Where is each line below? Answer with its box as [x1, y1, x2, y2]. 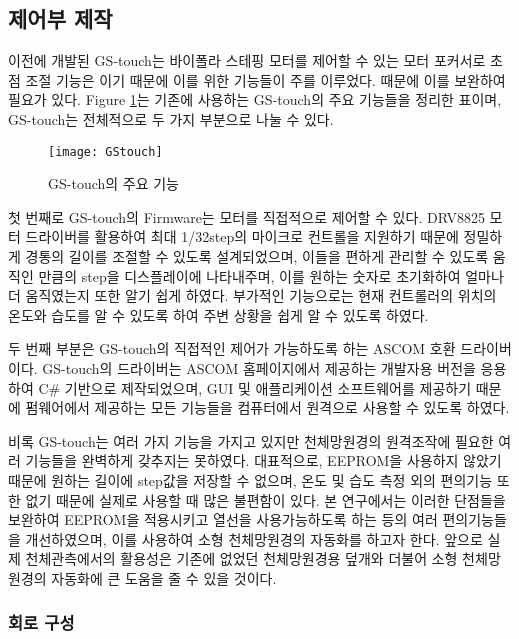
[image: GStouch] [48, 144, 163, 159]
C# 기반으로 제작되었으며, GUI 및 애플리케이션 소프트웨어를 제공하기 [38, 377, 472, 398]
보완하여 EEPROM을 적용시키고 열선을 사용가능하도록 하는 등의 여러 [8, 509, 438, 530]
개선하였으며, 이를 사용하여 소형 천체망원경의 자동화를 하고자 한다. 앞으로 [25, 528, 483, 549]
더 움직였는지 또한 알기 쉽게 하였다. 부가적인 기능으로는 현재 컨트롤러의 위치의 [8, 285, 497, 306]
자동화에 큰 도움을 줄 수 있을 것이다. [51, 567, 277, 588]
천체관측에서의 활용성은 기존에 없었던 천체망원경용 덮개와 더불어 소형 [25, 548, 458, 569]
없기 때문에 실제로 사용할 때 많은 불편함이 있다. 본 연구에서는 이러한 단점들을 [25, 489, 506, 510]
